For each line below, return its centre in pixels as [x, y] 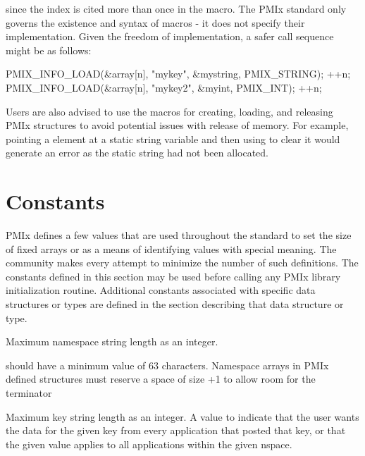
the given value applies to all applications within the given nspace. [149, 444]
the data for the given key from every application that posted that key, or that [176, 430]
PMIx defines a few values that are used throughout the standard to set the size [179, 235]
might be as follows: [49, 50]
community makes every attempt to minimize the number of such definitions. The [182, 263]
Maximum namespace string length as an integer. [112, 341]
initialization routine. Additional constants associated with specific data [161, 290]
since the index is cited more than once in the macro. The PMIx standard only [176, 8]
